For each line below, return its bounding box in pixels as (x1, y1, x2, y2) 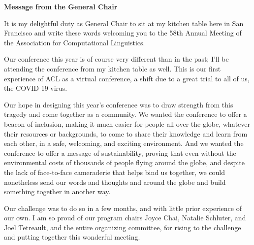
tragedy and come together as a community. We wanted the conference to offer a (4, 109, 247, 119)
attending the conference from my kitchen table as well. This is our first (4, 63, 221, 73)
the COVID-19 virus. (4, 83, 67, 93)
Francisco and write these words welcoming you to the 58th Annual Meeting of (4, 28, 242, 38)
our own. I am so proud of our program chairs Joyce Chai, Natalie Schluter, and (4, 212, 246, 223)
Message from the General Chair (4, 1, 118, 11)
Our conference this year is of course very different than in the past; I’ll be (4, 54, 229, 64)
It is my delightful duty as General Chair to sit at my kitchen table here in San (4, 18, 244, 28)
